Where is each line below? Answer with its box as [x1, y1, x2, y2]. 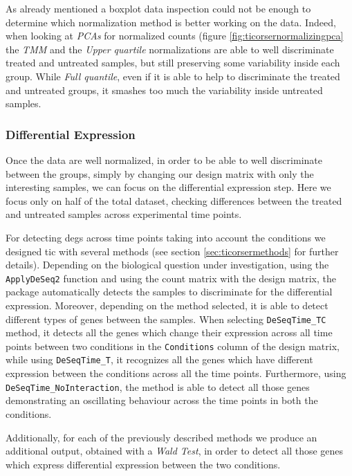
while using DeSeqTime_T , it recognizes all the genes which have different [6, 352, 313, 367]
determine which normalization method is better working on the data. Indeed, [6, 15, 336, 29]
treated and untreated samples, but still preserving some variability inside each [6, 55, 340, 70]
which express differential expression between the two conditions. [6, 457, 281, 471]
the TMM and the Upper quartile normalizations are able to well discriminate [6, 42, 334, 56]
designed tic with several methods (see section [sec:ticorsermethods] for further [6, 244, 339, 258]
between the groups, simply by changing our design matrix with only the [6, 166, 314, 181]
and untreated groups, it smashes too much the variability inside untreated [6, 82, 323, 97]
